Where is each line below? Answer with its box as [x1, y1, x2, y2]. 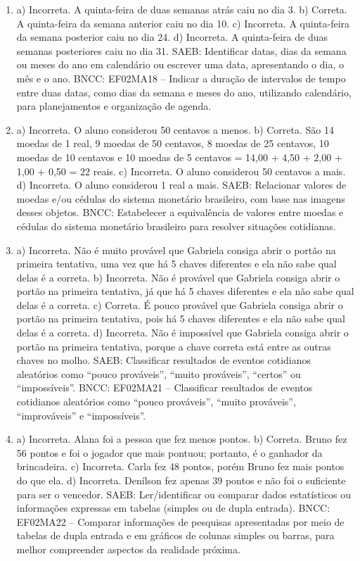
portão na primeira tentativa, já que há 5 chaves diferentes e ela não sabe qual [16, 284, 354, 298]
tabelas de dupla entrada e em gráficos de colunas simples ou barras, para [16, 528, 335, 543]
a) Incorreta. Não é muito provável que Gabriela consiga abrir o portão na [16, 242, 336, 257]
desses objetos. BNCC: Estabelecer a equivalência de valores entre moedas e [16, 205, 344, 220]
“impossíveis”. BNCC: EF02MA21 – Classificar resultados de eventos [16, 380, 313, 395]
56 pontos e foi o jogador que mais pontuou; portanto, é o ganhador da [16, 445, 323, 460]
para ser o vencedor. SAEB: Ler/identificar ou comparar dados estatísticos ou [16, 486, 352, 501]
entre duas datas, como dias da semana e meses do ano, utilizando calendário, [16, 84, 352, 99]
